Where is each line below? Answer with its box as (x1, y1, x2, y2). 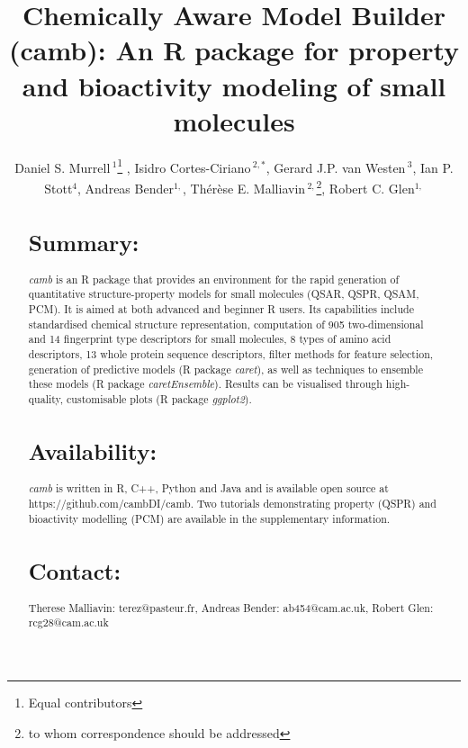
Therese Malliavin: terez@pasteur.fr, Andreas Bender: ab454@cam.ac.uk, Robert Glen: (28, 599, 434, 615)
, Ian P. (412, 158, 454, 176)
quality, (28, 392, 64, 406)
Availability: (28, 435, 157, 466)
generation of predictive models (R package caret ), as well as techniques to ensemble (28, 361, 423, 376)
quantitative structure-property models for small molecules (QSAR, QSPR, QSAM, (28, 286, 419, 302)
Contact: (28, 554, 121, 586)
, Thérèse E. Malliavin (183, 178, 306, 197)
